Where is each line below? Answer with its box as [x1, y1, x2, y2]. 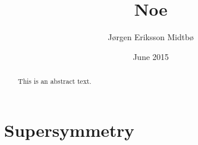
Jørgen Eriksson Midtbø [108, 31, 194, 43]
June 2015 [133, 50, 169, 62]
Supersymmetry [4, 118, 135, 142]
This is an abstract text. [17, 76, 91, 86]
